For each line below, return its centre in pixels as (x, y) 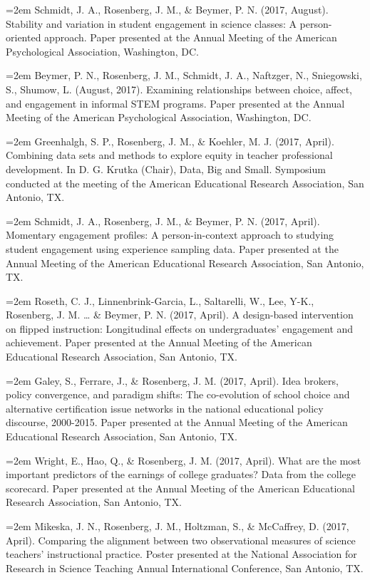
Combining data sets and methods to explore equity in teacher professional (169, 155)
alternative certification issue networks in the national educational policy (165, 408)
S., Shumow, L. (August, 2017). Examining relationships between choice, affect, (179, 89)
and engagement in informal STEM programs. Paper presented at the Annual (175, 103)
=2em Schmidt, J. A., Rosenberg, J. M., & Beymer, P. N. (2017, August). (167, 9)
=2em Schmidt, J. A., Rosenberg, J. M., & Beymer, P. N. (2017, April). (163, 221)
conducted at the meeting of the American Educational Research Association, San (185, 183)
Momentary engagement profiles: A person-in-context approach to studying (170, 235)
